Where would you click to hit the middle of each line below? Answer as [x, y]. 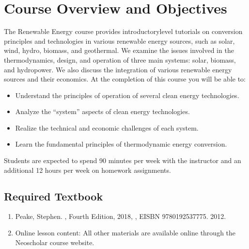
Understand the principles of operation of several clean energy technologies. [127, 95]
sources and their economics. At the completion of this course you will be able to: [125, 79]
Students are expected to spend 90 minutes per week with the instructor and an [123, 160]
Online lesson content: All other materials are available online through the [125, 233]
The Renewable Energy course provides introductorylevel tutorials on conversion [123, 31]
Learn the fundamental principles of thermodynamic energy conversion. [121, 144]
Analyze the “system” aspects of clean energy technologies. [102, 111]
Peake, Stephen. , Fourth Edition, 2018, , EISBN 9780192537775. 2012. [121, 216]
